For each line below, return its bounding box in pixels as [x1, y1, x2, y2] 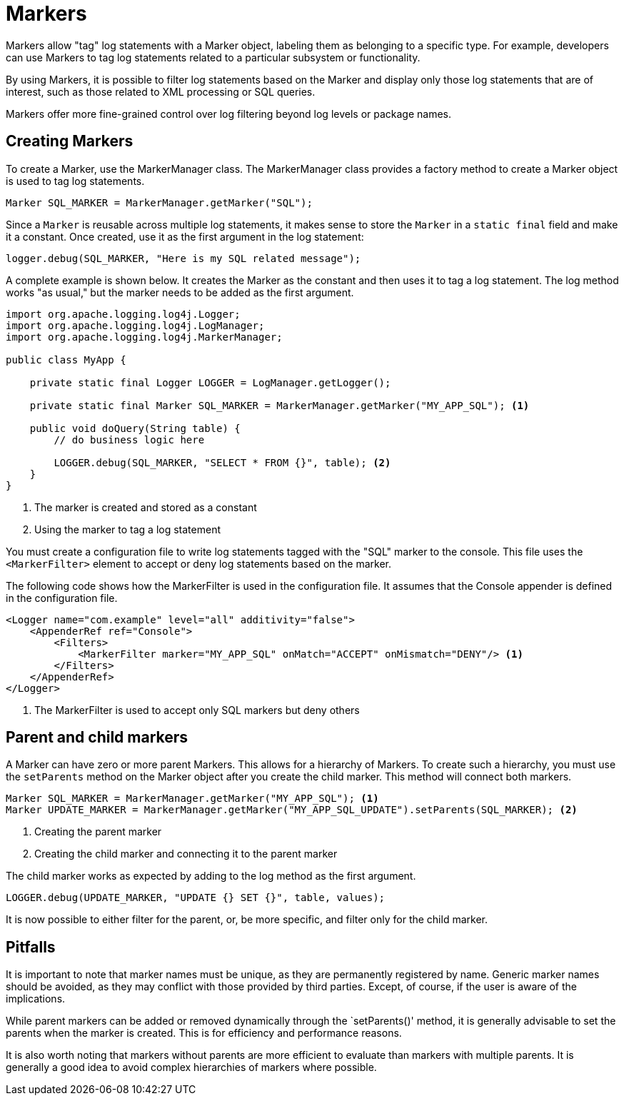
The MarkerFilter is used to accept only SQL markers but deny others [34, 703, 360, 716]
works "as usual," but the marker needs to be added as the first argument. [6, 286, 354, 298]
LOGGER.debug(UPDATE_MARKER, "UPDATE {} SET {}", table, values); [6, 892, 386, 904]
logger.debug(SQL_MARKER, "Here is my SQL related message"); [6, 252, 361, 264]
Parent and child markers [6, 728, 188, 747]
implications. [6, 992, 66, 1005]
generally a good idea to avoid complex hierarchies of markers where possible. [6, 1061, 377, 1074]
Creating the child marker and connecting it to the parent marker [34, 848, 338, 860]
